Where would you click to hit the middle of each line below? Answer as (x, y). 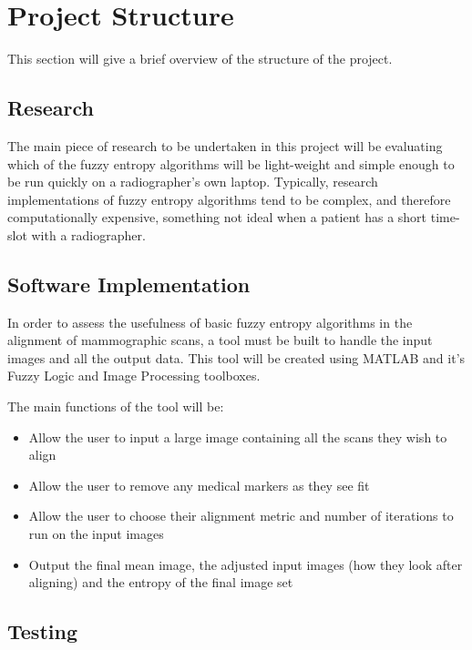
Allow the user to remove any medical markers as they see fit (199, 485)
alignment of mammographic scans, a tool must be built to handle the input (220, 340)
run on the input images (96, 534)
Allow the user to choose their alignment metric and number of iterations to (241, 516)
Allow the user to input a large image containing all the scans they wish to (238, 437)
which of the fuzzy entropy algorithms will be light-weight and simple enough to (231, 163)
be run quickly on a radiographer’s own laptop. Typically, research (193, 182)
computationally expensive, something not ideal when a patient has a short (217, 217)
